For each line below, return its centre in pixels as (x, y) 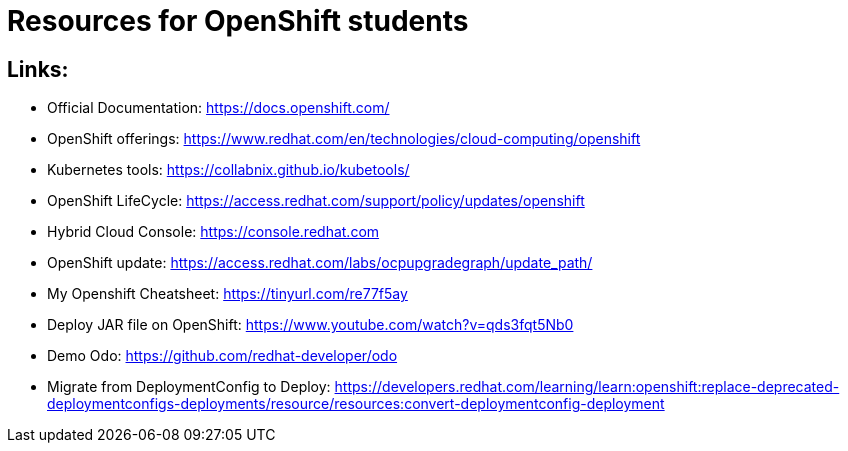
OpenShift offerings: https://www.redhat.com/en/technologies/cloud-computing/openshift (344, 139)
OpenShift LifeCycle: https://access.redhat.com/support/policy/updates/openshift (316, 201)
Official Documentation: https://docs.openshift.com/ (218, 108)
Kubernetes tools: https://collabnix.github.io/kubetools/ (228, 170)
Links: (38, 69)
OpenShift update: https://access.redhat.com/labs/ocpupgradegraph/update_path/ (320, 263)
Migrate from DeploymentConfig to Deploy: (189, 387)
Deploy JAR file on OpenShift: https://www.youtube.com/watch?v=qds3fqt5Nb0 (310, 325)
